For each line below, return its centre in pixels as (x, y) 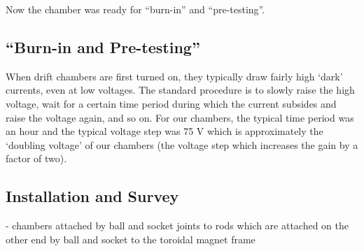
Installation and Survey (92, 196)
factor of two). (36, 158)
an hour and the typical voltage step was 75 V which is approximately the (164, 131)
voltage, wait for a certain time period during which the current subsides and (171, 103)
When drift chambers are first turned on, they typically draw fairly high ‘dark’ (174, 76)
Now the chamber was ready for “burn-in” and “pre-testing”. (135, 9)
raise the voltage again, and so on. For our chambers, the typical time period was (180, 117)
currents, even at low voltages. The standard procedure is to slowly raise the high (180, 90)
